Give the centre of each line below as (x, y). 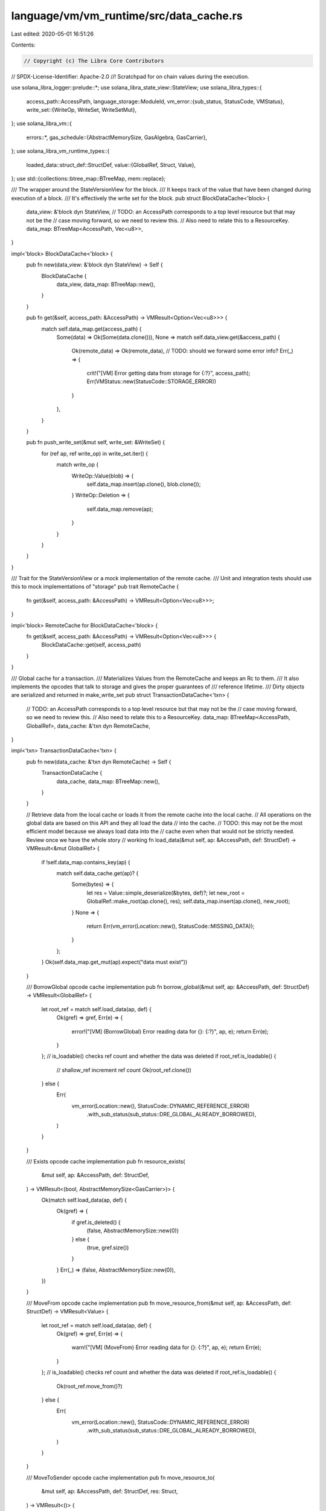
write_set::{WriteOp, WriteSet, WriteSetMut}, (81, 110)
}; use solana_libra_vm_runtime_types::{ (60, 151)
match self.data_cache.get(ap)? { (97, 873)
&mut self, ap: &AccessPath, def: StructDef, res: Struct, (110, 1491)
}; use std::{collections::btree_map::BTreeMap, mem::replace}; (88, 179)
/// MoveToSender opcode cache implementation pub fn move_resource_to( (120, 1477)
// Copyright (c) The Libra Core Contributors (94, 61)
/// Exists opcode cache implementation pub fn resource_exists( (106, 1161)
